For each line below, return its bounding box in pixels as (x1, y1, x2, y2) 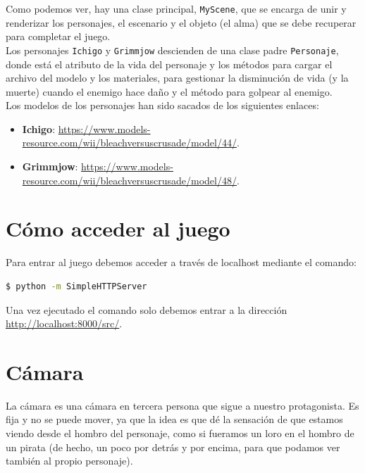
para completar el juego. (6, 29, 111, 44)
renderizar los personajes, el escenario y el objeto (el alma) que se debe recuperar (6, 15, 357, 30)
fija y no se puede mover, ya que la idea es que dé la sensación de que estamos (6, 412, 343, 427)
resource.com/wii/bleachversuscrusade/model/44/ (22, 135, 237, 150)
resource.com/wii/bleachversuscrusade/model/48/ (22, 172, 237, 187)
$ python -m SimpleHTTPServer (6, 281, 147, 291)
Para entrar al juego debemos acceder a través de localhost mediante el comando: (6, 255, 357, 270)
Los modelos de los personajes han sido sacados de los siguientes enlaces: (6, 98, 319, 113)
